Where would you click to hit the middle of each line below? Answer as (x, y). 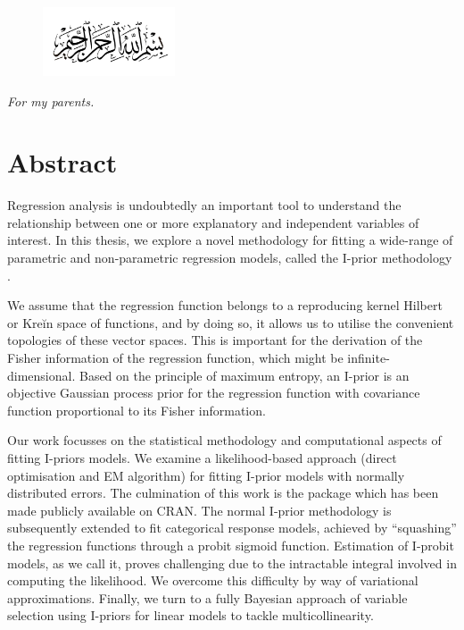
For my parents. (51, 101)
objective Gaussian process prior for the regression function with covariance (214, 393)
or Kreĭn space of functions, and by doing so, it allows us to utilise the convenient (231, 322)
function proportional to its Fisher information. (137, 410)
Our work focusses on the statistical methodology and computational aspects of (224, 440)
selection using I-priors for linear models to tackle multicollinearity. (191, 615)
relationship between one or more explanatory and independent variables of (213, 222)
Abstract (62, 162)
